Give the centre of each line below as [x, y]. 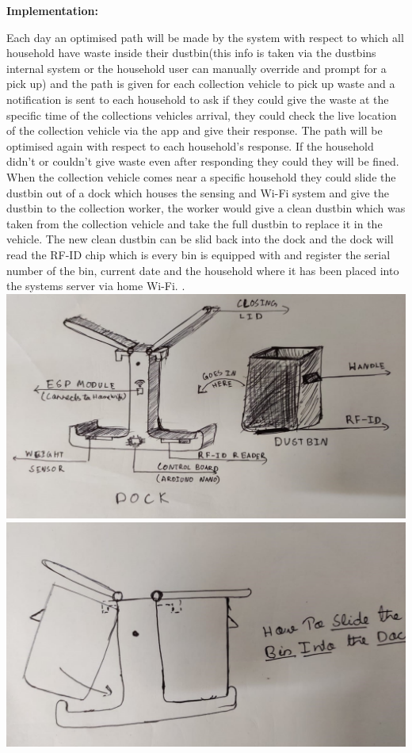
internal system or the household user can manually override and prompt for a [196, 68]
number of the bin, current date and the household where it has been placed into [203, 270]
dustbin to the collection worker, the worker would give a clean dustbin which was [206, 208]
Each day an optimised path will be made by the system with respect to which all [205, 37]
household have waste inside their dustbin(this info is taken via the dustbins [191, 53]
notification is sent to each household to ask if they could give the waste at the [198, 99]
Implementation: [52, 10]
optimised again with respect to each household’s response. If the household [190, 145]
